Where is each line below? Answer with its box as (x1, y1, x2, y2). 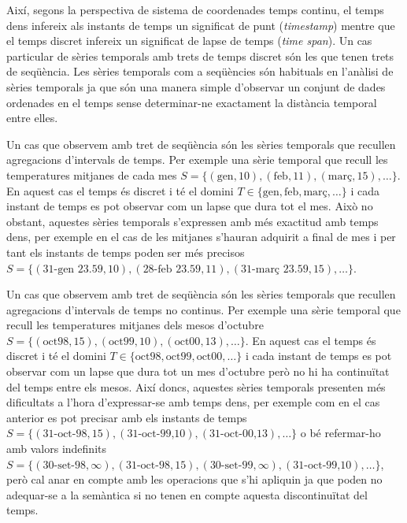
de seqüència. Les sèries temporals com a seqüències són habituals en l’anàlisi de (6, 63, 394, 80)
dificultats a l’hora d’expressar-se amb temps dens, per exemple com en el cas (6, 394, 380, 410)
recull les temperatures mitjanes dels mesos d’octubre (6, 317, 264, 333)
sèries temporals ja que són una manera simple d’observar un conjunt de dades (6, 78, 386, 95)
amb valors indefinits (6, 440, 106, 457)
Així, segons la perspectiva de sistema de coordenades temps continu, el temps (6, 2, 384, 17)
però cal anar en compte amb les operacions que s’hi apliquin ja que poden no (6, 471, 383, 488)
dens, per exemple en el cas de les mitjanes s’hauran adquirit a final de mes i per (6, 228, 396, 245)
